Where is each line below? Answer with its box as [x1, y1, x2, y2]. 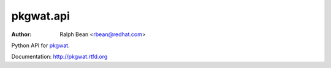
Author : [11, 31, 32, 38]
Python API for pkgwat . [11, 42, 70, 49]
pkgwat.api [11, 9, 70, 23]
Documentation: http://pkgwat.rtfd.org [11, 53, 108, 61]
